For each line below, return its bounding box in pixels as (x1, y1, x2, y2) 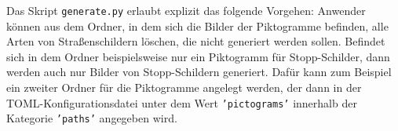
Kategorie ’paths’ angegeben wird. (6, 110, 177, 126)
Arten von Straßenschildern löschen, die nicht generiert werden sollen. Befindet (6, 33, 385, 49)
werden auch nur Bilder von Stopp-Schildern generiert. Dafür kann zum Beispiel (6, 64, 392, 80)
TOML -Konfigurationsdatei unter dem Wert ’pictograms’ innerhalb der (6, 94, 357, 111)
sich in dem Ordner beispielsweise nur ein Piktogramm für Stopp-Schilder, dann (6, 48, 390, 64)
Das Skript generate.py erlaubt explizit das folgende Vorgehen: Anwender (6, 2, 366, 18)
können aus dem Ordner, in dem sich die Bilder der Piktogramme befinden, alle (6, 17, 389, 34)
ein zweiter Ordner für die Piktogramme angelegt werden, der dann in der (6, 79, 362, 96)
